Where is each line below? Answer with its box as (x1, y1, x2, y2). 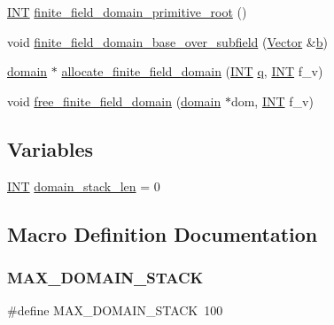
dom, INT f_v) (230, 91, 314, 110)
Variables (7, 135, 94, 162)
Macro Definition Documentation (7, 220, 318, 247)
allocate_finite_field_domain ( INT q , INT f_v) (61, 62, 323, 81)
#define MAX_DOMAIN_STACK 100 (7, 301, 223, 320)
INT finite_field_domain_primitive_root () (7, 3, 247, 20)
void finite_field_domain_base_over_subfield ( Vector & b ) (7, 32, 328, 50)
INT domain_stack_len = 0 (7, 176, 160, 195)
